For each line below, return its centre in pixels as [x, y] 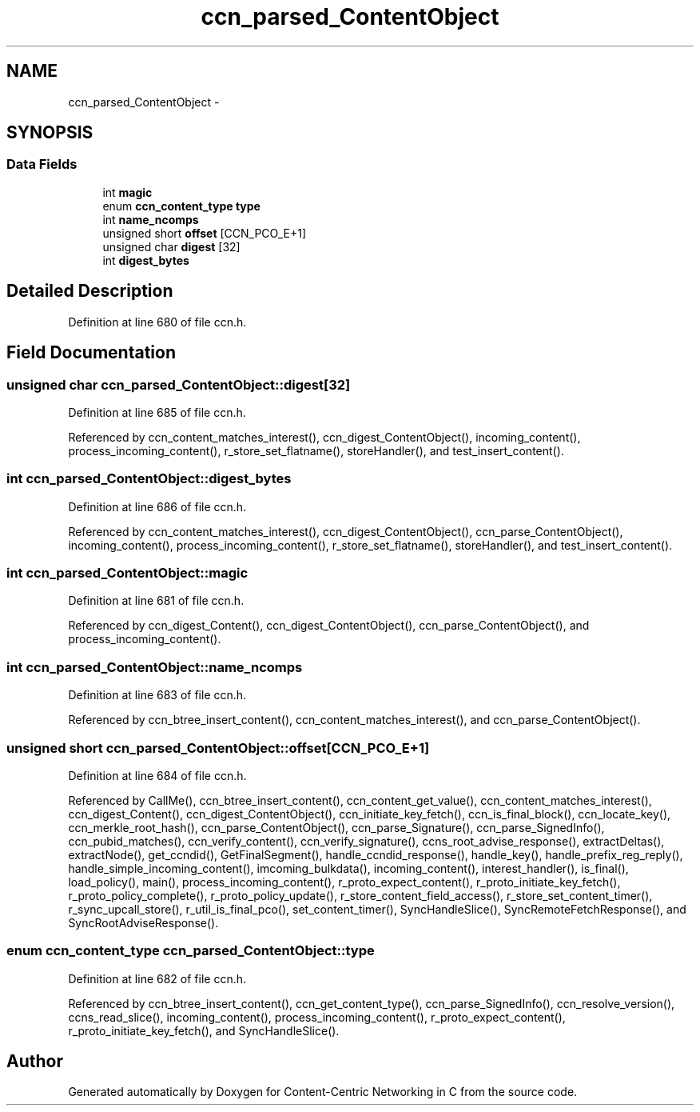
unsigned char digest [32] [171, 246]
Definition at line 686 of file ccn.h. [157, 506]
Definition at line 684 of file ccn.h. [157, 775]
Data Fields [42, 164]
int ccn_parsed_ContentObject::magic [127, 573]
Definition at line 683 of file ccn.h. [157, 695]
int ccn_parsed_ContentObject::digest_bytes [149, 479]
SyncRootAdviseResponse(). [143, 922]
